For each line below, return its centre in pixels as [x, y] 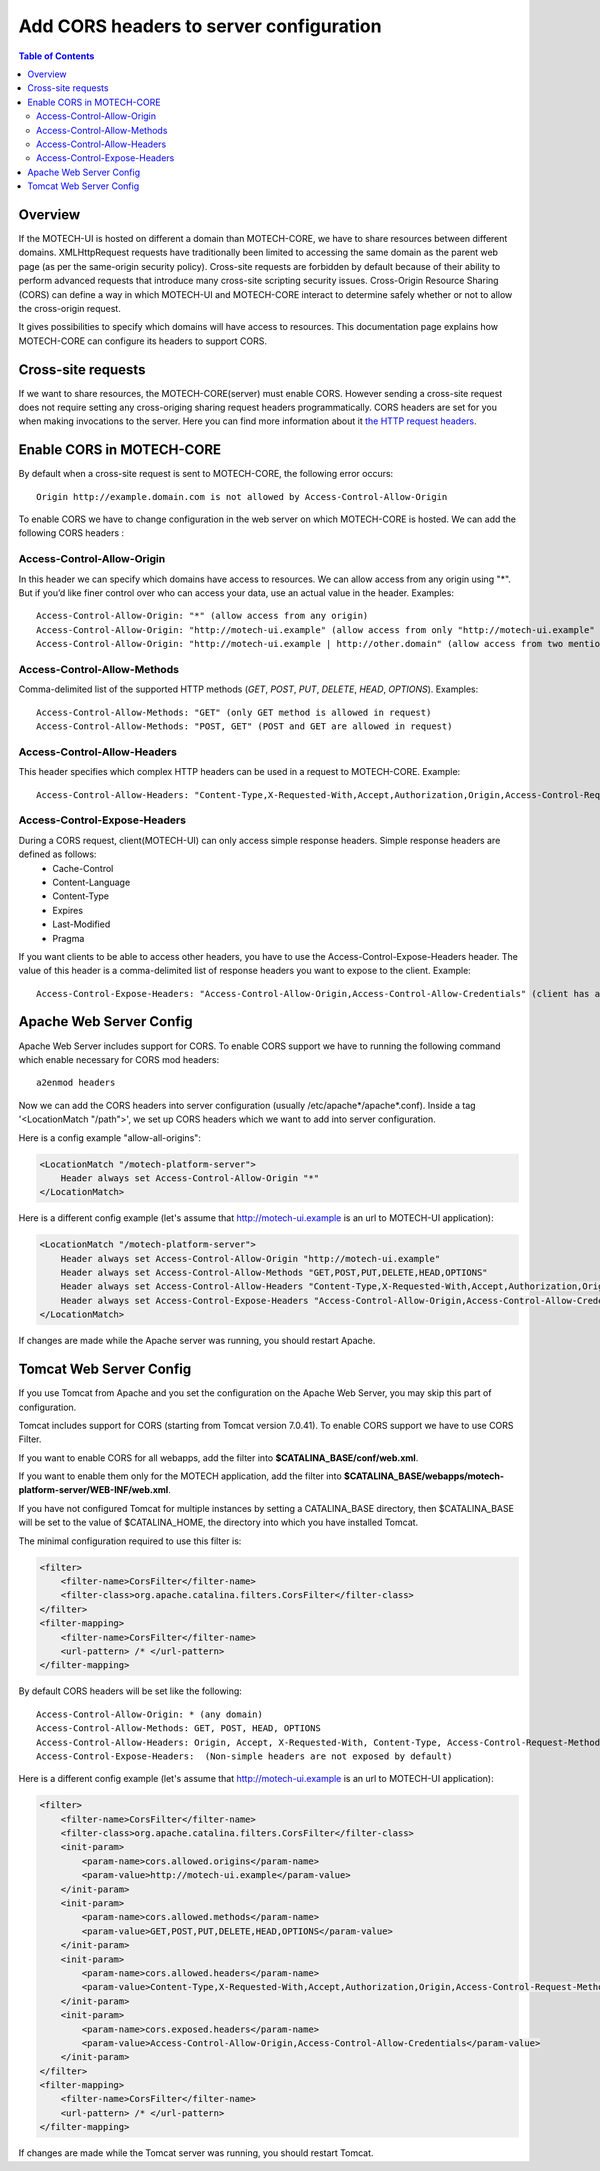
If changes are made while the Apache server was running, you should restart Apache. [197, 1341]
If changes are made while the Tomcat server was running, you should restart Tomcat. [196, 2153]
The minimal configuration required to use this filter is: [130, 1541]
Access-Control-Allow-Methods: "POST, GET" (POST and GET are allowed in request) [244, 726]
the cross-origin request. [70, 308]
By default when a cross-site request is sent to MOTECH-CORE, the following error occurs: [206, 474]
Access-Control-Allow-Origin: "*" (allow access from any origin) [202, 616]
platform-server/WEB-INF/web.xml [93, 1490]
